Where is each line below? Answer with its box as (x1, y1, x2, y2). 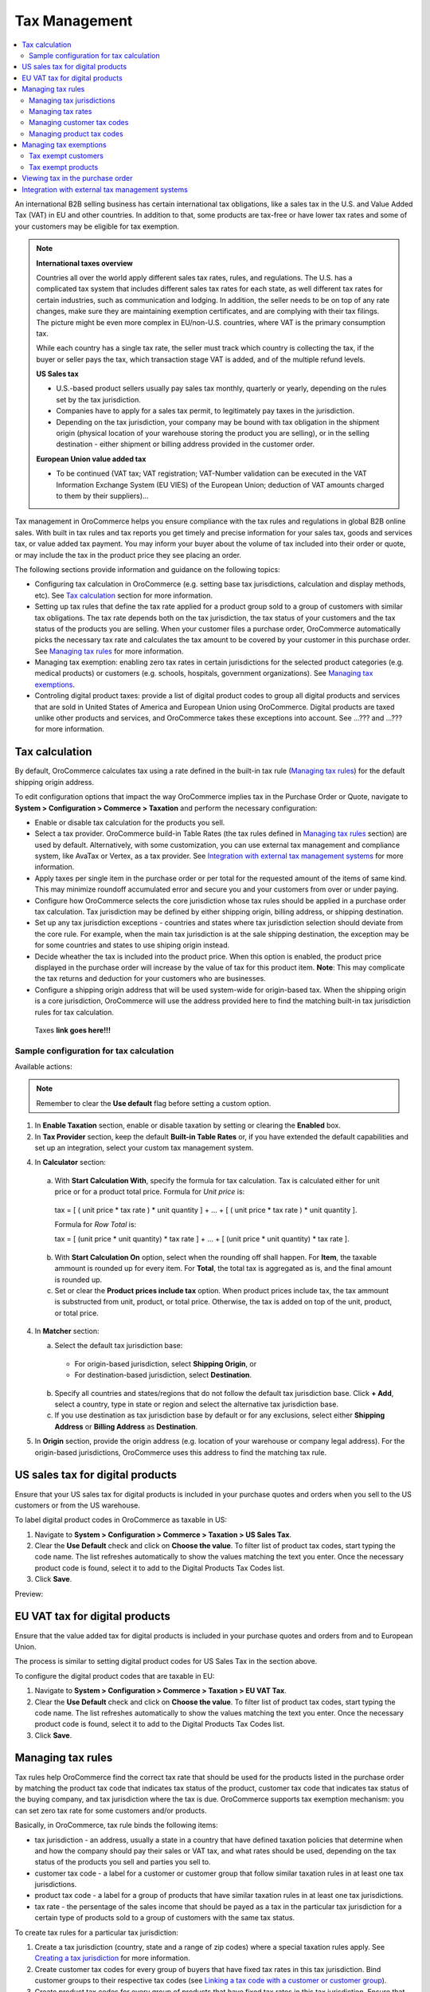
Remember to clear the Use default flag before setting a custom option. (36, 1098, 272, 1108)
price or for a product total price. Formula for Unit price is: (54, 1187, 245, 1197)
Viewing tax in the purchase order (21, 174, 133, 183)
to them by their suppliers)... (56, 491, 149, 500)
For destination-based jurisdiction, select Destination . (74, 1370, 252, 1380)
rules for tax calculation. (34, 1007, 115, 1017)
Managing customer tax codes (29, 118, 129, 127)
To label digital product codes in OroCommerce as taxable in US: (14, 1515, 227, 1525)
